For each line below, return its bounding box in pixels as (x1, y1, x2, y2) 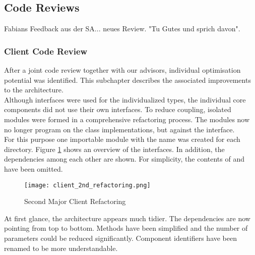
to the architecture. (4, 84, 63, 95)
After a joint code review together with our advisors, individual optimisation (4, 65, 241, 75)
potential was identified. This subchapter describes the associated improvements (4, 74, 251, 85)
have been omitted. (4, 163, 63, 174)
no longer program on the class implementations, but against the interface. (4, 124, 235, 134)
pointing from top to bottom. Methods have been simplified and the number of (4, 223, 248, 233)
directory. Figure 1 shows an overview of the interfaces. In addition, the (4, 143, 225, 154)
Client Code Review (4, 44, 88, 57)
